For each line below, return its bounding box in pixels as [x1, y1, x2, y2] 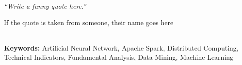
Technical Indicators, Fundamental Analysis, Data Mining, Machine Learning [4, 52, 234, 62]
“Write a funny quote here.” [4, 1, 86, 11]
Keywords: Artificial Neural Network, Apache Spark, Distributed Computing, [4, 42, 239, 52]
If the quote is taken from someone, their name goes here [4, 17, 174, 27]
